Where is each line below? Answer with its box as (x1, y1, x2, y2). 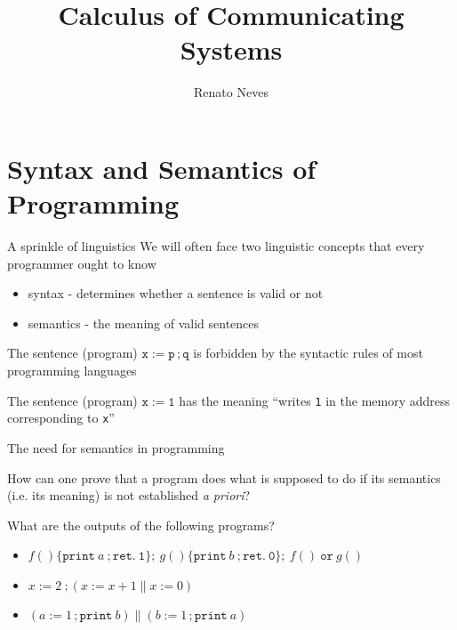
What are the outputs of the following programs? (7, 515, 275, 534)
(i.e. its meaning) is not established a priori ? (7, 486, 251, 505)
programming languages (7, 361, 137, 379)
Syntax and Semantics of (7, 149, 317, 186)
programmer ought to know (7, 254, 156, 272)
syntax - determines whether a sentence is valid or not (28, 284, 324, 303)
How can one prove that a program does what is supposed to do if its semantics (7, 468, 441, 487)
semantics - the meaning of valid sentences (28, 313, 260, 332)
